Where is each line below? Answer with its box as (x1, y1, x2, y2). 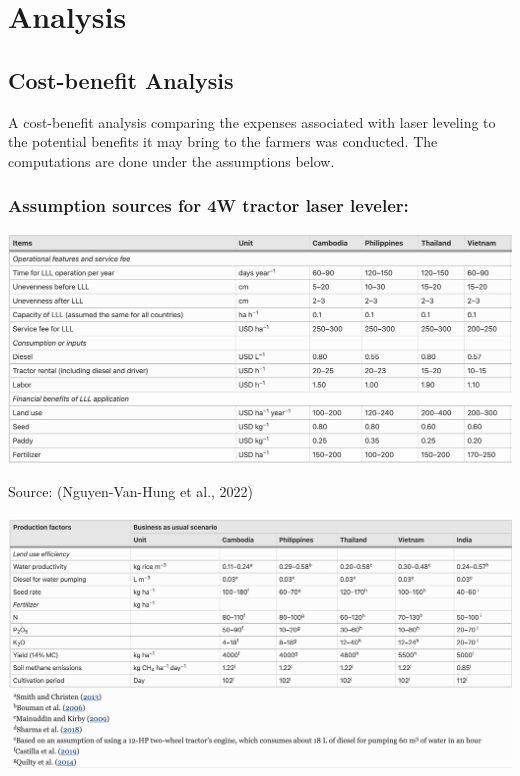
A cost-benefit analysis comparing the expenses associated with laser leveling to (8, 111, 496, 132)
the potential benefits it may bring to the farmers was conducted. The (8, 131, 438, 152)
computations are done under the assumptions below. (8, 150, 335, 171)
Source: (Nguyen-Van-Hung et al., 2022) (8, 481, 254, 502)
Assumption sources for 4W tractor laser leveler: (8, 193, 409, 218)
